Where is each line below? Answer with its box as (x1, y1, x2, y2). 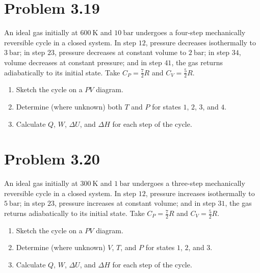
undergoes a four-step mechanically (136, 27, 246, 38)
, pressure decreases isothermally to (145, 37, 256, 47)
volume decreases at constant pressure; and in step (4, 57, 162, 67)
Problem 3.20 (4, 148, 100, 169)
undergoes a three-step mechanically (132, 178, 245, 188)
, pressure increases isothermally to (145, 187, 255, 198)
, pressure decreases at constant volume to (54, 47, 187, 58)
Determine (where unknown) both (16, 101, 122, 112)
